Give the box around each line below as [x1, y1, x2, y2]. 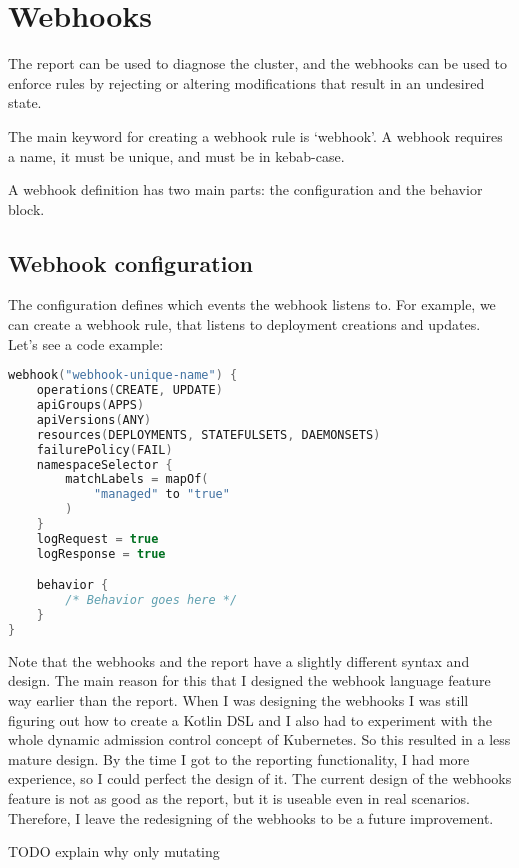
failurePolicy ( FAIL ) [36, 442, 173, 457]
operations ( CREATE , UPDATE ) [36, 383, 223, 398]
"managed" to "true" [93, 487, 230, 502]
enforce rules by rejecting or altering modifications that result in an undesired [8, 72, 485, 93]
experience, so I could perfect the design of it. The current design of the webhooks [8, 768, 512, 789]
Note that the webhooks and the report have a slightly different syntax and [8, 650, 470, 671]
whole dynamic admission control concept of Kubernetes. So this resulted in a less [8, 729, 511, 750]
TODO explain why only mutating [8, 841, 220, 862]
